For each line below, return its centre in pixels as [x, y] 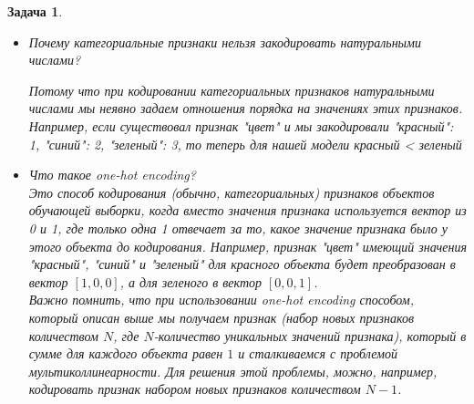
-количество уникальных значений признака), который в [310, 335]
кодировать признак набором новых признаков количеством [195, 389]
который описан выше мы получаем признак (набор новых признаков [222, 317]
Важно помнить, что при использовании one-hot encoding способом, [221, 300]
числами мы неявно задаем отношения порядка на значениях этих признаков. [246, 108]
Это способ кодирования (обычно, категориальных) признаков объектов [232, 192]
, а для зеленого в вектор [191, 281]
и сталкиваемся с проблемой [318, 353]
